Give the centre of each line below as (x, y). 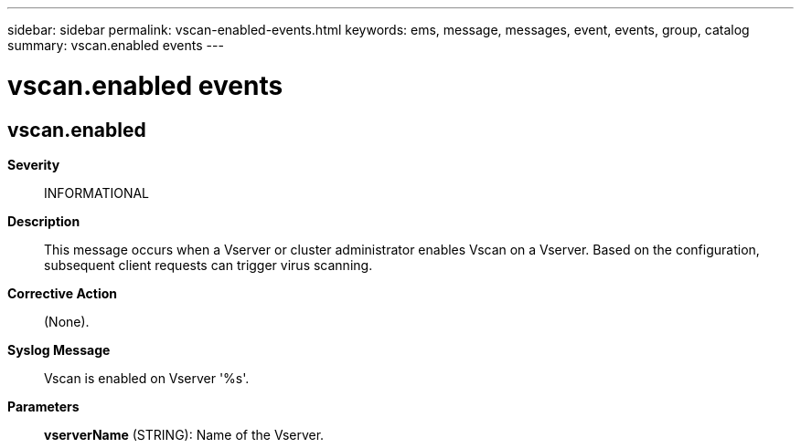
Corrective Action (62, 293)
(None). (67, 321)
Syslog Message (59, 349)
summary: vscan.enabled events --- (116, 45)
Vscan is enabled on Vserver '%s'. (147, 378)
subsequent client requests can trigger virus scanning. (208, 265)
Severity (34, 164)
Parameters (43, 406)
